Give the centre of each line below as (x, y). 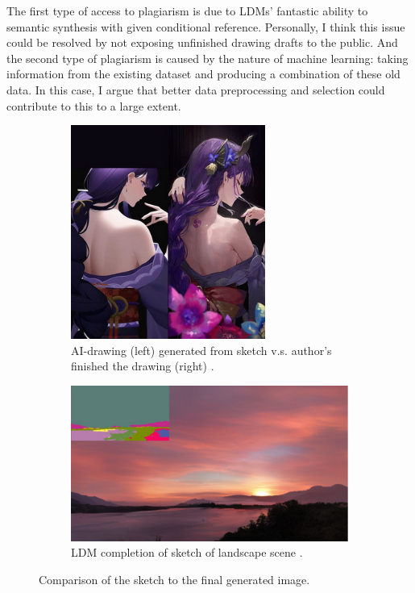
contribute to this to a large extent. (94, 105)
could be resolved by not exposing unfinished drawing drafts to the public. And (202, 42)
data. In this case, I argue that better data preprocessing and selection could (196, 89)
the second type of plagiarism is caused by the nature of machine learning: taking (207, 58)
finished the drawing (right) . (143, 366)
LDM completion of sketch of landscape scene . (187, 552)
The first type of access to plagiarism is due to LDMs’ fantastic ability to (187, 10)
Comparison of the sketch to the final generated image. (174, 579)
